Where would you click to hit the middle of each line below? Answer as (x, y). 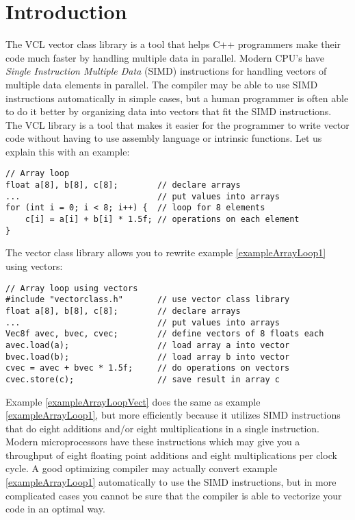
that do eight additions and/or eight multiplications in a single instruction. (162, 428)
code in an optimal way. (55, 509)
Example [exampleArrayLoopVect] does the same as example (133, 401)
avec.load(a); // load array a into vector (148, 345)
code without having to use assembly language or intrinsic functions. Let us (164, 138)
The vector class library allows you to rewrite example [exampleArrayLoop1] (166, 252)
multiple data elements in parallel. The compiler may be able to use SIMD (162, 84)
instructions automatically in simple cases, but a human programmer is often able (177, 98)
